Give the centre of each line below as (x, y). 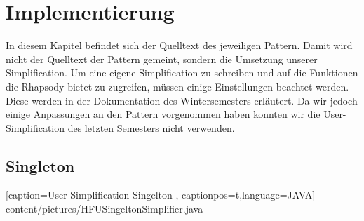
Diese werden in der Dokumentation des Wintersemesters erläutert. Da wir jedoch (182, 100)
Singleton (40, 165)
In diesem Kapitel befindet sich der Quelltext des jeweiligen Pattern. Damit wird (179, 45)
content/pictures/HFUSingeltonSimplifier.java (105, 209)
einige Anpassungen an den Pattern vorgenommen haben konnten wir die (163, 114)
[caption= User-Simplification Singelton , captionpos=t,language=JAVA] (161, 195)
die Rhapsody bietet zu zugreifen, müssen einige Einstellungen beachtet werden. (177, 86)
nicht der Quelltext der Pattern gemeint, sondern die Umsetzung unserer (162, 59)
